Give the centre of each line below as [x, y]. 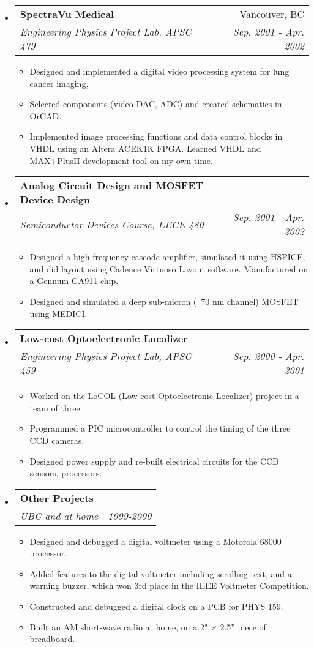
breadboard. [52, 639]
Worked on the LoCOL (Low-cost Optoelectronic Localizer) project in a [164, 396]
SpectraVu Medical [67, 14]
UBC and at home [59, 515]
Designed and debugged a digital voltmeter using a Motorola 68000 [155, 541]
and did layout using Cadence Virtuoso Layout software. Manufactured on [169, 268]
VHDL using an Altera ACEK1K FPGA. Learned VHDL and [145, 148]
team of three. [56, 407]
